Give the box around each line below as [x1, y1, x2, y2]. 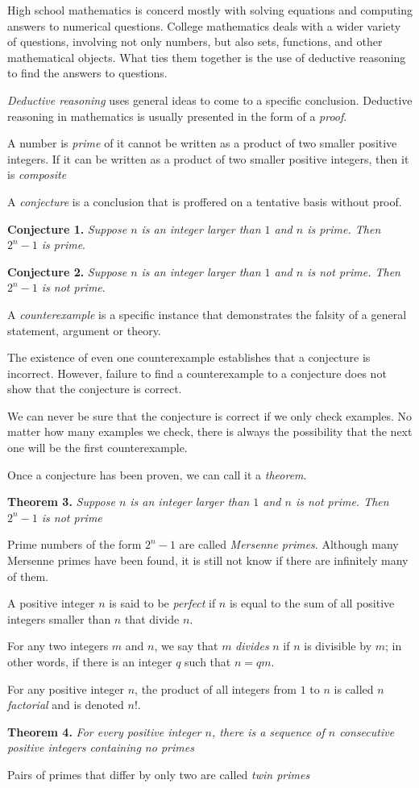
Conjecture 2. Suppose [7, 263, 127, 280]
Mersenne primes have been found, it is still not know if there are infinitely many [7, 552, 409, 569]
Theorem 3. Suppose [7, 493, 115, 510]
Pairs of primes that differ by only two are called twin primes [7, 765, 310, 782]
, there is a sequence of [211, 723, 325, 740]
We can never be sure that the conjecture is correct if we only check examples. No [7, 407, 413, 424]
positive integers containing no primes [7, 739, 194, 756]
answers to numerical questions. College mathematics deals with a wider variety [7, 17, 401, 34]
